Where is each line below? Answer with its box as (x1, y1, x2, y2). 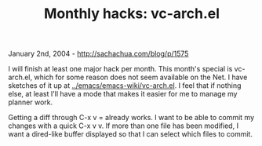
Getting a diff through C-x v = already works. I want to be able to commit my (8, 113, 255, 122)
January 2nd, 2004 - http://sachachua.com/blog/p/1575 (8, 49, 189, 59)
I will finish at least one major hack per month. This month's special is (8, 64, 233, 74)
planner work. (8, 97, 53, 107)
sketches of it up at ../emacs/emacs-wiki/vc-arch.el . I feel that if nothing (8, 81, 242, 90)
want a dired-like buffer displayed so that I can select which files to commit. (8, 130, 253, 139)
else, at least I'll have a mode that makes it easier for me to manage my (8, 89, 238, 99)
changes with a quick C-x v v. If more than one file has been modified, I (8, 121, 239, 130)
